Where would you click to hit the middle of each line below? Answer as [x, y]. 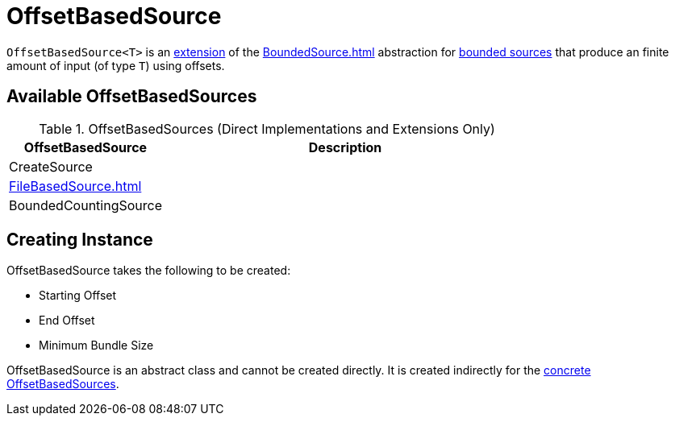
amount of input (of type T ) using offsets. [116, 65]
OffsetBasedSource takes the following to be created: [149, 271]
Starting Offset [78, 296]
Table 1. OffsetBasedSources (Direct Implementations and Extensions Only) [267, 128]
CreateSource [51, 166]
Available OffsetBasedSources [132, 97]
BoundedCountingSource [86, 205]
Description [345, 147]
